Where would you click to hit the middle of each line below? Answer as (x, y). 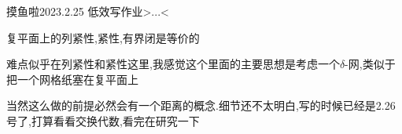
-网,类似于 (370, 64)
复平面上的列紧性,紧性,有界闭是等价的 (103, 37)
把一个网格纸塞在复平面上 (72, 79)
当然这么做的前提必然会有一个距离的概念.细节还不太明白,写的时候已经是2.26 (201, 105)
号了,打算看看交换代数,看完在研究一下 (103, 120)
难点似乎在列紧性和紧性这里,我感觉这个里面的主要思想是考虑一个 (173, 64)
